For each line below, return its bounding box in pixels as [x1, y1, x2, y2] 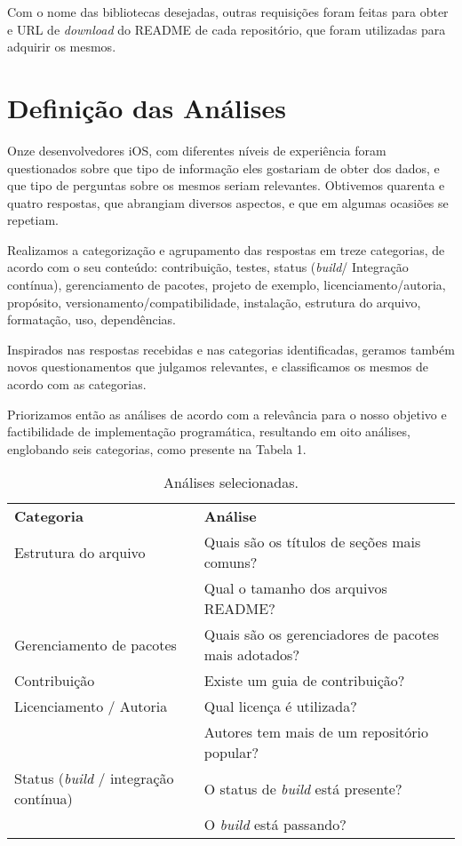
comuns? [203, 552, 258, 573]
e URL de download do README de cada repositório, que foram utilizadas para [7, 20, 446, 38]
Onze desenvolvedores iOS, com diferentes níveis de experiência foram [7, 140, 386, 159]
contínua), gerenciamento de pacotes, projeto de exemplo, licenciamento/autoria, [7, 275, 446, 294]
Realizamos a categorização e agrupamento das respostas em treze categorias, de [7, 240, 445, 259]
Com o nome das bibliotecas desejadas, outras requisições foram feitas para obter [7, 3, 449, 20]
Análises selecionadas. [163, 472, 299, 493]
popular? [203, 742, 259, 763]
